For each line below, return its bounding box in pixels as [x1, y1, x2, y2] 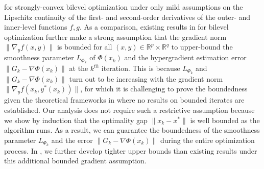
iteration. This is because [101, 63, 180, 74]
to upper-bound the [171, 41, 233, 52]
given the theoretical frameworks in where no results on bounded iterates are [4, 94, 245, 105]
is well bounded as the [190, 114, 260, 125]
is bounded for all [57, 41, 112, 52]
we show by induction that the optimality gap [4, 114, 148, 125]
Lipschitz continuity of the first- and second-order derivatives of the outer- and [4, 11, 251, 22]
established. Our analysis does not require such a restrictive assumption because [4, 105, 255, 115]
